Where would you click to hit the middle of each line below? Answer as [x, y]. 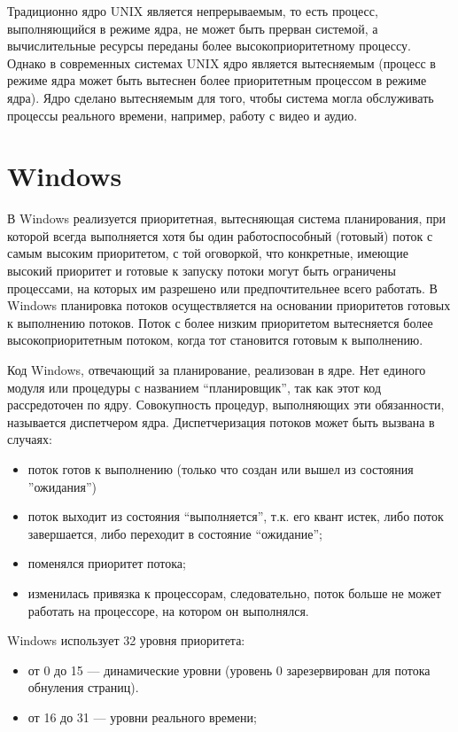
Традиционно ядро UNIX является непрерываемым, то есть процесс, [193, 11]
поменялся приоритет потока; [107, 563]
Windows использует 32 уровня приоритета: [126, 640]
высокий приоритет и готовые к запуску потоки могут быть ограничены [202, 271]
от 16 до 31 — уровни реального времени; [142, 716]
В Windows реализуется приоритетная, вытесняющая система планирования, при [227, 218]
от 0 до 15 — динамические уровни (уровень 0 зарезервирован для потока [229, 670]
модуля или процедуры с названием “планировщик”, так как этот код [194, 387]
